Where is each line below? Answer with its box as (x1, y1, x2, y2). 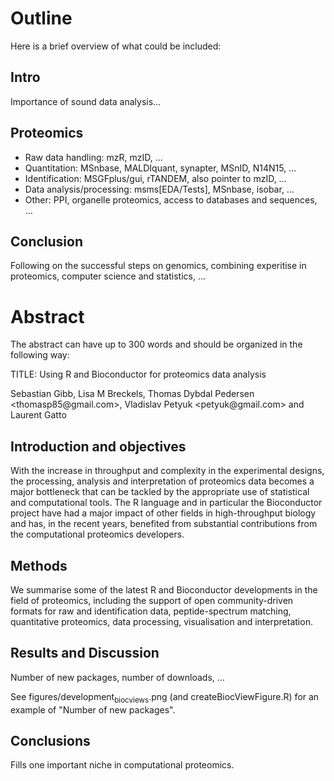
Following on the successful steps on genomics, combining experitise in (10, 260, 307, 272)
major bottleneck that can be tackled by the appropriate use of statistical (10, 486, 310, 498)
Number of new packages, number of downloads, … (10, 671, 225, 683)
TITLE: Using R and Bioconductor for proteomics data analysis (10, 368, 267, 381)
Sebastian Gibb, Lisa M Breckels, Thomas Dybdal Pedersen (10, 388, 255, 400)
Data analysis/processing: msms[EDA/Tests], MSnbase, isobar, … (24, 183, 295, 195)
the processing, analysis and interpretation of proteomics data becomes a (10, 475, 315, 487)
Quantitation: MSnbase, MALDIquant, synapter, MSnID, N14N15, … (24, 162, 297, 174)
